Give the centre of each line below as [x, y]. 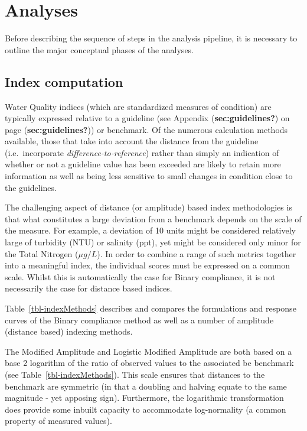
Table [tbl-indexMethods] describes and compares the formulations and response [151, 308]
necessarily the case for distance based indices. [89, 288]
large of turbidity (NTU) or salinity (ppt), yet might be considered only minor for [153, 242]
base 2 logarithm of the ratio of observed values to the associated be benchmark [149, 363]
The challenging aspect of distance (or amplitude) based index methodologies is [148, 207]
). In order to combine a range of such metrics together [197, 253]
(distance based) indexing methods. [69, 331]
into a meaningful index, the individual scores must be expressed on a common [148, 265]
